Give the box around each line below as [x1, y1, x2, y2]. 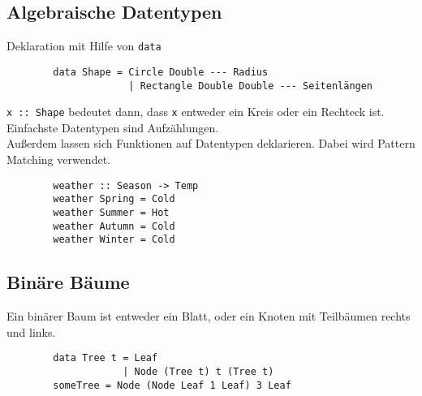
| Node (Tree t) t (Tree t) [123, 365, 274, 377]
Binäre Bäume [6, 269, 130, 295]
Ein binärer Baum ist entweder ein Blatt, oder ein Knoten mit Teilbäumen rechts [6, 308, 411, 325]
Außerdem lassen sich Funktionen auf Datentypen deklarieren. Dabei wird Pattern [6, 135, 416, 152]
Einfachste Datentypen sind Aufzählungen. [6, 118, 219, 136]
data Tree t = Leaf [53, 352, 158, 364]
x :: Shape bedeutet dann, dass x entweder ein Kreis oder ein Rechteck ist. [6, 103, 385, 120]
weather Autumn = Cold [53, 220, 175, 232]
